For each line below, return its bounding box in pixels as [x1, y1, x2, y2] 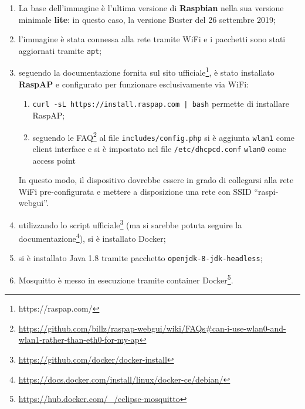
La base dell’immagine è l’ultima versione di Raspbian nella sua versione [18, 2, 284, 13]
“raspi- [254, 185, 279, 197]
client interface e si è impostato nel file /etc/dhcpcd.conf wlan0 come [32, 142, 286, 154]
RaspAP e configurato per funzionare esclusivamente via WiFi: [18, 77, 249, 90]
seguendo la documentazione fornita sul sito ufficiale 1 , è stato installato [18, 65, 274, 79]
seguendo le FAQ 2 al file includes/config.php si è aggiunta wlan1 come [32, 129, 294, 143]
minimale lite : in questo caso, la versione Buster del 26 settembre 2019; [18, 13, 276, 25]
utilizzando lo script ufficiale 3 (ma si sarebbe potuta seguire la [18, 217, 242, 231]
